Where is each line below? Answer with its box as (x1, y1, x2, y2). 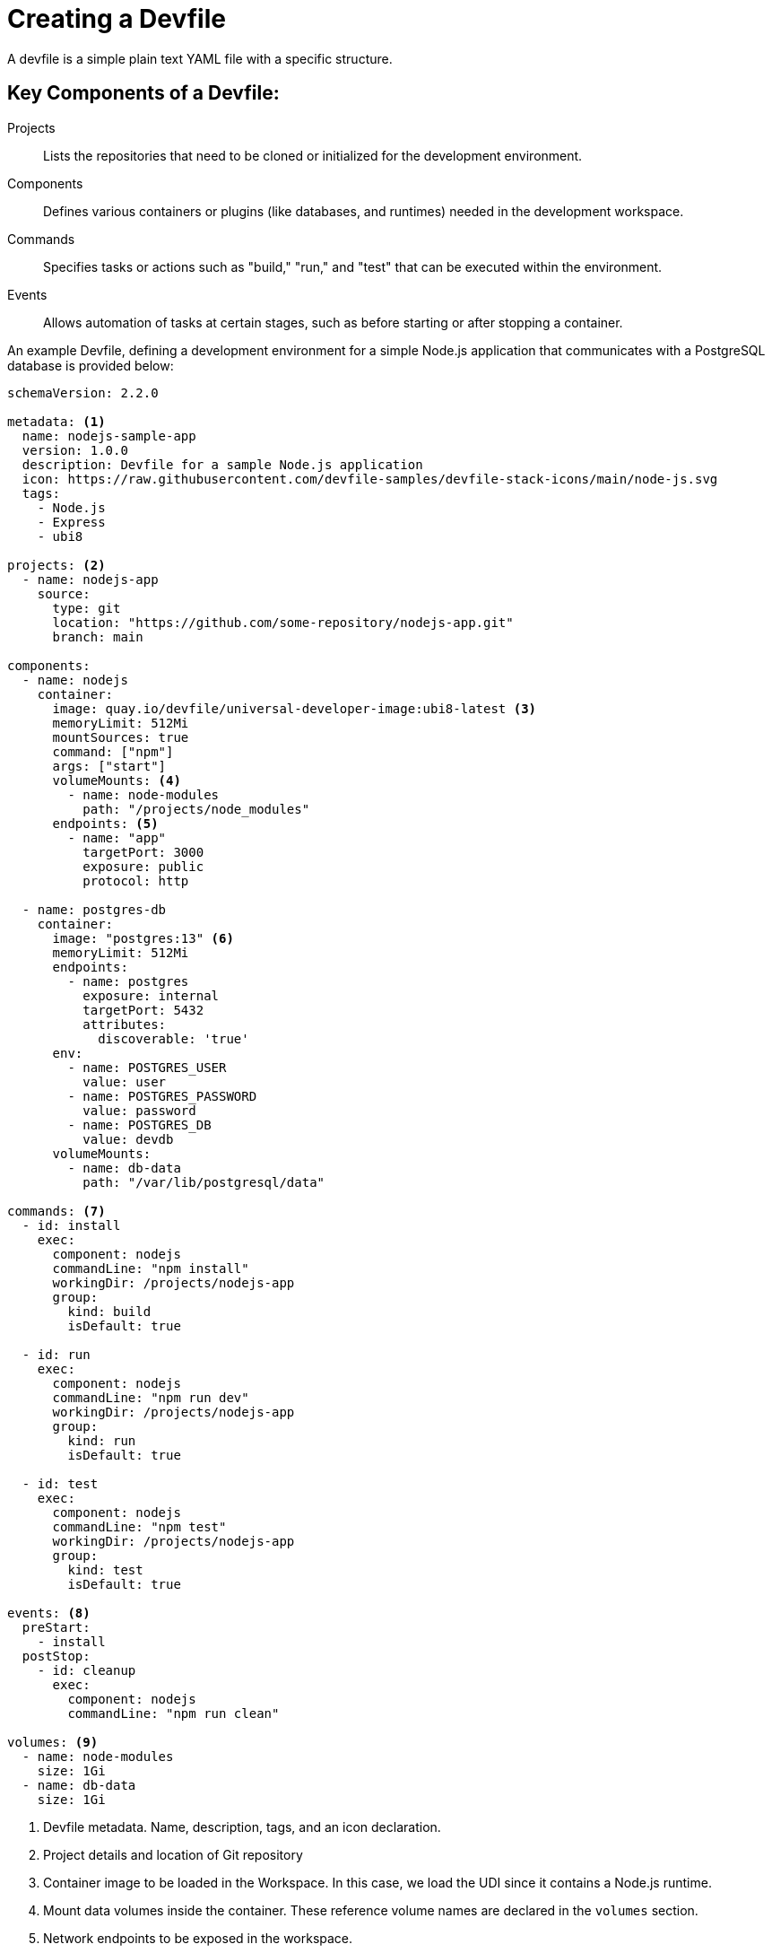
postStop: (22, 1648, 91, 1663)
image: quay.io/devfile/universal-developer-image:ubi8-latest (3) (52, 701, 537, 716)
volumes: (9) (7, 1734, 99, 1749)
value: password (82, 1103, 196, 1118)
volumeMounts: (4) (52, 772, 181, 788)
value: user (82, 1074, 167, 1089)
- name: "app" (67, 830, 167, 845)
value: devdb (82, 1131, 174, 1147)
